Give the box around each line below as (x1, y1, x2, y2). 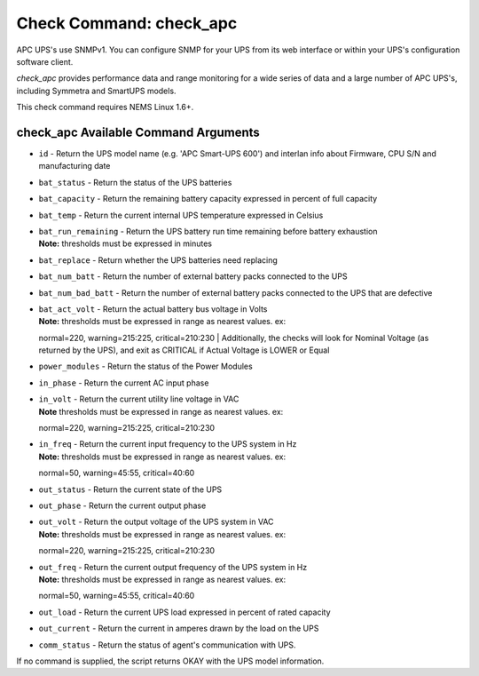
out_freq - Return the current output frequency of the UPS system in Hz (38, 561, 308, 572)
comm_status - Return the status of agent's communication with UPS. (38, 640, 296, 650)
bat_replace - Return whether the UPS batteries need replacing (38, 254, 279, 266)
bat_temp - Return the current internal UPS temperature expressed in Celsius (38, 210, 324, 220)
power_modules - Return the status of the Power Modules (38, 361, 253, 372)
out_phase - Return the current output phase (38, 500, 207, 511)
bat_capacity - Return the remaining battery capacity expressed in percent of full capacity (38, 194, 378, 204)
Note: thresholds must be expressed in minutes (38, 238, 213, 249)
